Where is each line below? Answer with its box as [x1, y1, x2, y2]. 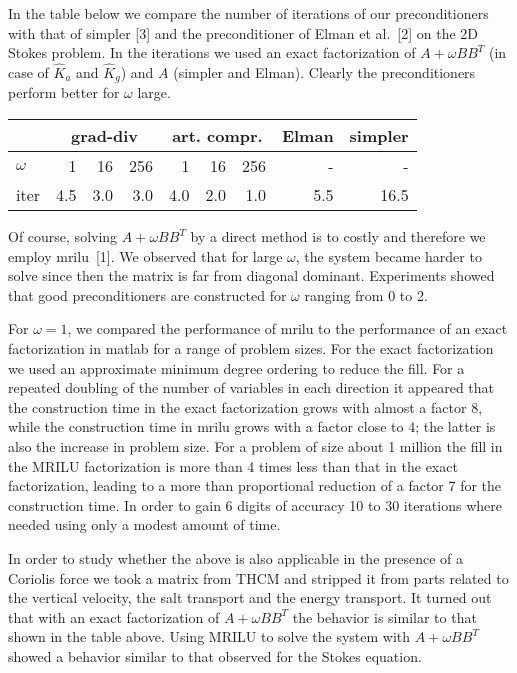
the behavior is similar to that [292, 606, 477, 627]
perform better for [8, 82, 120, 103]
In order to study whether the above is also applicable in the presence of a [8, 547, 464, 568]
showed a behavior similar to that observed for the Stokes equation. [8, 645, 422, 666]
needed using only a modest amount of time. [8, 514, 281, 535]
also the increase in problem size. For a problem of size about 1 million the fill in [8, 435, 503, 456]
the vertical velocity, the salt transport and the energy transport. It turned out [8, 587, 492, 608]
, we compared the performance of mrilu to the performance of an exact [67, 318, 508, 339]
